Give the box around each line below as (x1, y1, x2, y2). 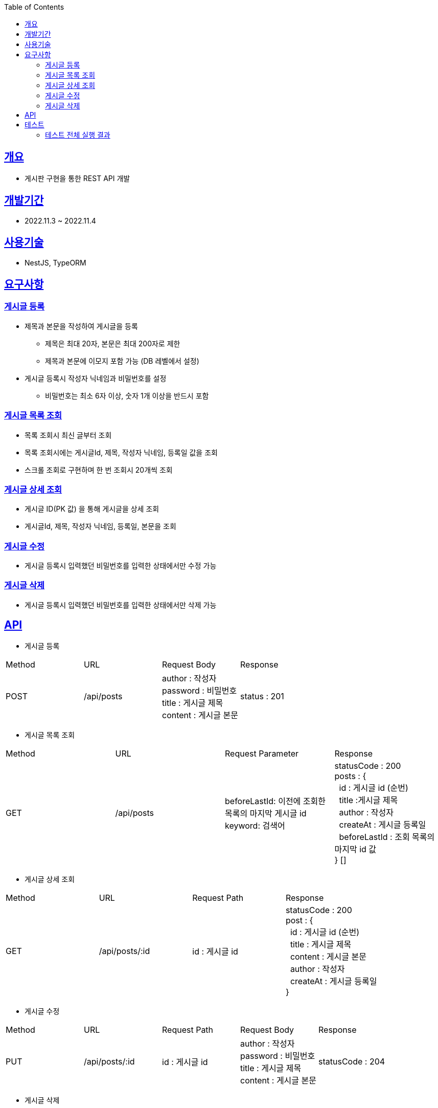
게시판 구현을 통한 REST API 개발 (25, 173, 130, 183)
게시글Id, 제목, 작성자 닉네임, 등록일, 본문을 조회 (25, 522, 176, 531)
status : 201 (240, 691, 284, 701)
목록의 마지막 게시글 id (225, 808, 307, 818)
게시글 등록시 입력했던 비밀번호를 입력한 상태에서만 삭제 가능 (25, 600, 217, 609)
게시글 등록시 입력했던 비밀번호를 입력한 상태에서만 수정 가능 (25, 561, 217, 570)
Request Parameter (225, 748, 299, 759)
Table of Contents (4, 3, 64, 11)
